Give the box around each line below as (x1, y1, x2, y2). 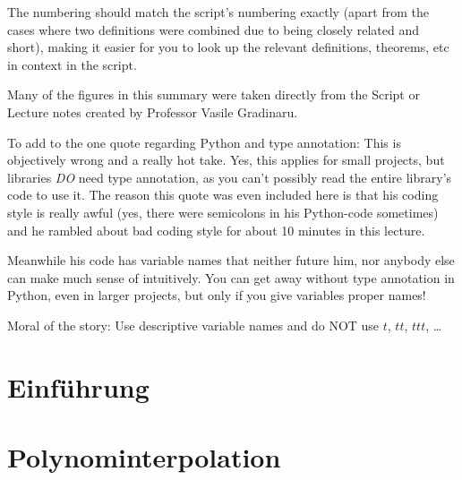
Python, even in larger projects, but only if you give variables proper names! (7, 286, 426, 304)
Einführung (7, 368, 150, 405)
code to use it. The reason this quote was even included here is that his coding (7, 185, 439, 204)
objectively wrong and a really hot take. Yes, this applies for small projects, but (7, 150, 445, 169)
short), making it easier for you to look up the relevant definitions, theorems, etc (7, 38, 449, 56)
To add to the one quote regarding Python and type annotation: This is (7, 133, 401, 151)
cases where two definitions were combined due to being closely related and (7, 20, 420, 39)
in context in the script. (7, 55, 137, 73)
